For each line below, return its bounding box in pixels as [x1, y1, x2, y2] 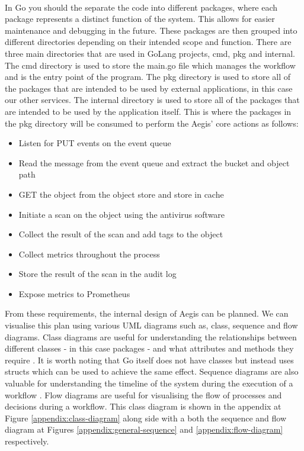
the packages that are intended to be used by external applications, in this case [5, 82, 293, 94]
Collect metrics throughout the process [18, 247, 160, 260]
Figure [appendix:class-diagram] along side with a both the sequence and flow [5, 411, 287, 424]
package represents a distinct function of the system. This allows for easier [5, 12, 275, 25]
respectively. [5, 435, 49, 447]
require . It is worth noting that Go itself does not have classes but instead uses [5, 353, 294, 366]
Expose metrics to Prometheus [18, 287, 130, 299]
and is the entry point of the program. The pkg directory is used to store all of [5, 70, 290, 83]
